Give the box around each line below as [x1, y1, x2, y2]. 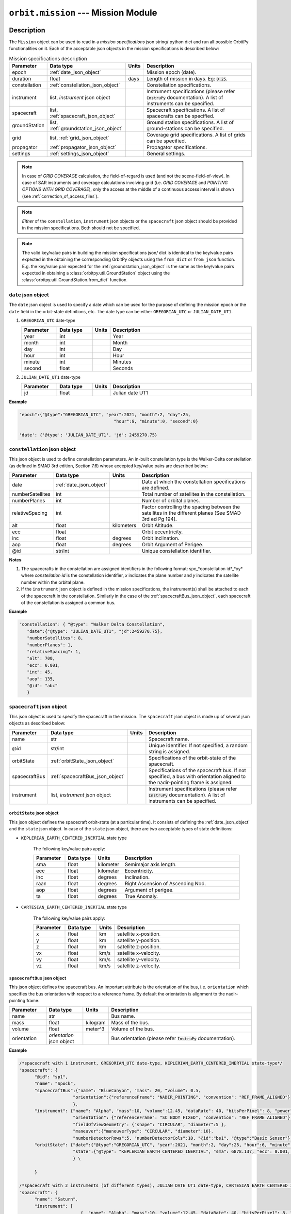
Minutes [113, 358, 131, 365]
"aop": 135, [27, 676, 55, 682]
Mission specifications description [9, 55, 87, 62]
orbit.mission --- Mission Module [9, 7, 158, 18]
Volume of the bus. [111, 1026, 155, 1032]
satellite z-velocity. [117, 962, 161, 969]
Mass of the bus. [111, 1019, 150, 1026]
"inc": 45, [27, 669, 53, 675]
